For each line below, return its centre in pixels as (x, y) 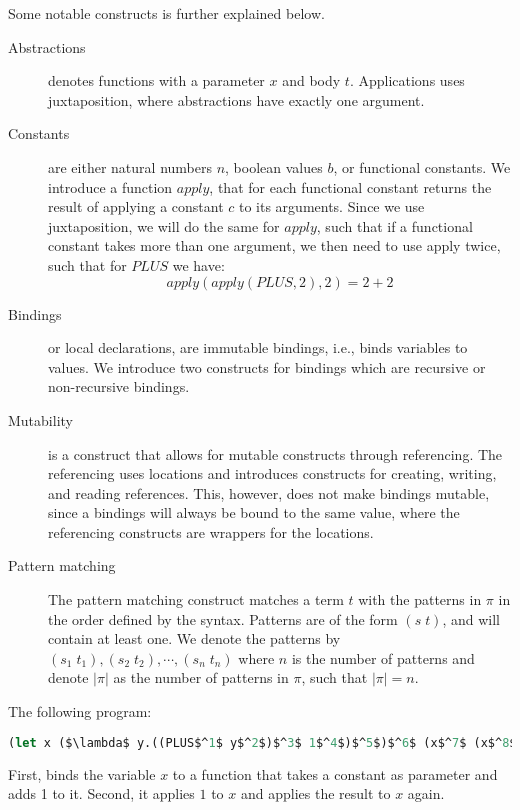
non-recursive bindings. (119, 386)
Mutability (40, 419)
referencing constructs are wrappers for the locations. (211, 531)
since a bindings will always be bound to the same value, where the (254, 512)
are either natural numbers (130, 166)
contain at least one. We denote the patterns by (194, 638)
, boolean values (274, 166)
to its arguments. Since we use (331, 206)
